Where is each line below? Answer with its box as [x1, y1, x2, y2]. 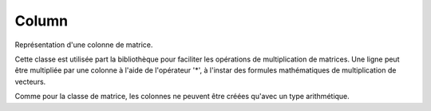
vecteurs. [14, 77, 46, 86]
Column [14, 12, 68, 30]
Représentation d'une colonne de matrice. [14, 40, 153, 50]
